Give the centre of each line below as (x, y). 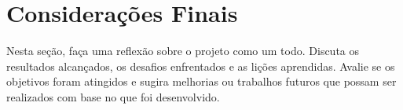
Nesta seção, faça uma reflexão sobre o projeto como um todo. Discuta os (183, 51)
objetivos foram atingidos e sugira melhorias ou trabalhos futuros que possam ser (201, 81)
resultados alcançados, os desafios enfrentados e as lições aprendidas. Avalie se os (201, 66)
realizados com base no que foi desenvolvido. (113, 96)
